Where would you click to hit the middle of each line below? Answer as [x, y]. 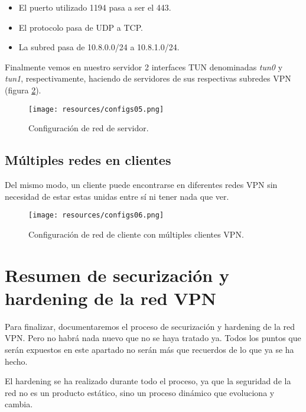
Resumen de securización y [117, 275]
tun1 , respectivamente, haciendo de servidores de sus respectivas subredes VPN [148, 78]
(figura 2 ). [23, 90]
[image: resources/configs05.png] [96, 109]
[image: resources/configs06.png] [96, 215]
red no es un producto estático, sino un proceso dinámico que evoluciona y [140, 392]
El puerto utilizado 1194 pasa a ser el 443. [95, 7]
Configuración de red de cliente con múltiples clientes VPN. [136, 234]
